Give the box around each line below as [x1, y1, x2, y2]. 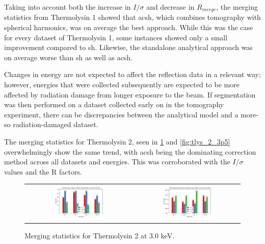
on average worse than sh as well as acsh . [4, 52, 133, 62]
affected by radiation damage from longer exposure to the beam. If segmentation [4, 89, 256, 100]
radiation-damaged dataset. [13, 119, 98, 130]
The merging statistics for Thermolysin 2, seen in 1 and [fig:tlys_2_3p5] [4, 136, 230, 147]
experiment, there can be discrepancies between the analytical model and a [4, 109, 238, 119]
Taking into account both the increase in [4, 2, 131, 12]
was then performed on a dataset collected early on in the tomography [4, 99, 224, 110]
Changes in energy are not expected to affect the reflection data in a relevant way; [4, 69, 261, 80]
